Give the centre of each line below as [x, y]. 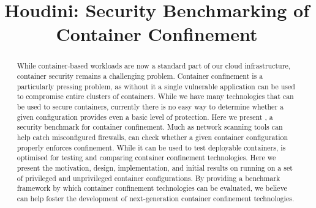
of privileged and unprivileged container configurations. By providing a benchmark [149, 178]
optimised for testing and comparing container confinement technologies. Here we [146, 158]
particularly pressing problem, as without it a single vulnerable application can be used [156, 86]
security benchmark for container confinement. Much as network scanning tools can [150, 127]
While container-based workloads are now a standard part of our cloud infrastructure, [153, 66]
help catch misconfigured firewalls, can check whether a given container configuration [152, 137]
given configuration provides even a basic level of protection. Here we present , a [145, 117]
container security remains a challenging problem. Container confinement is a [140, 76]
